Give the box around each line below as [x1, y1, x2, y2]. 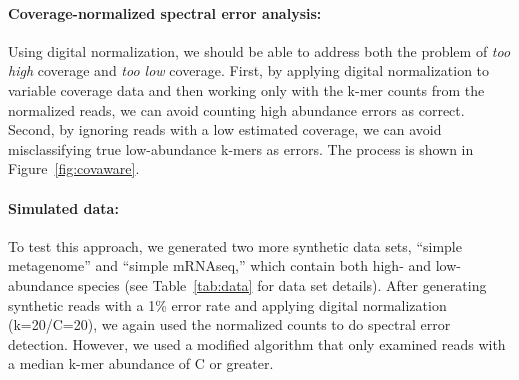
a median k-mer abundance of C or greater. [8, 353, 274, 374]
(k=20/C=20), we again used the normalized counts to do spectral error [8, 314, 451, 335]
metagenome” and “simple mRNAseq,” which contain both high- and [8, 255, 432, 276]
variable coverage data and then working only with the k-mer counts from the [8, 79, 485, 100]
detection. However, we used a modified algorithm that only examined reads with [8, 333, 506, 354]
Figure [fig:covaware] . [8, 158, 140, 179]
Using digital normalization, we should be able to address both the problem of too [8, 40, 511, 61]
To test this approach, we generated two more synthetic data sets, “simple [8, 235, 462, 256]
